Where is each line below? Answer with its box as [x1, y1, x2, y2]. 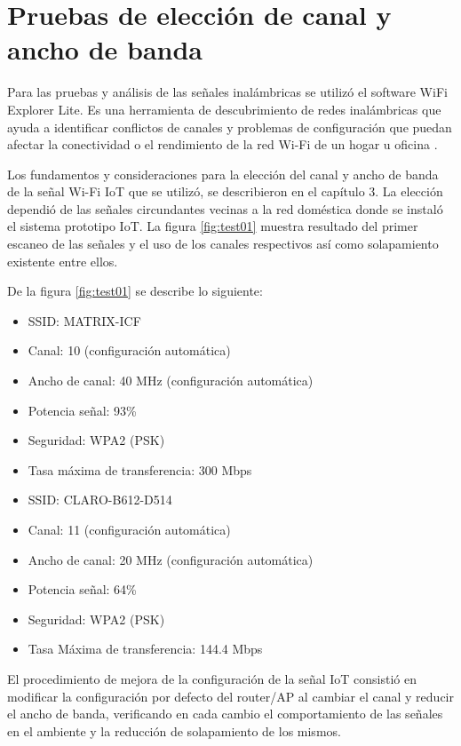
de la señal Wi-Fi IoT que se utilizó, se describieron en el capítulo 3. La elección [7, 182, 443, 201]
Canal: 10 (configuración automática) [28, 341, 231, 360]
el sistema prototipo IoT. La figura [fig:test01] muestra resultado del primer [7, 217, 418, 235]
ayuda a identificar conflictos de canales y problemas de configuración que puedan [7, 117, 452, 136]
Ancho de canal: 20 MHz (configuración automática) [28, 550, 314, 568]
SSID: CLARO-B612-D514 [28, 490, 172, 509]
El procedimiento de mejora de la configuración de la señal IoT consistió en [7, 669, 417, 687]
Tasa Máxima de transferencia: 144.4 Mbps [28, 639, 263, 658]
